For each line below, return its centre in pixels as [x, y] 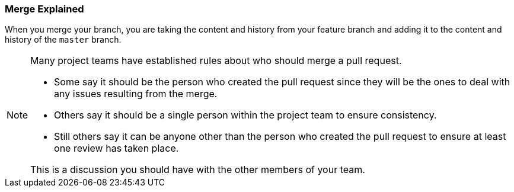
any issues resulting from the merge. [136, 94]
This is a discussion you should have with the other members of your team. [198, 170]
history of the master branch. [63, 40]
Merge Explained [44, 9]
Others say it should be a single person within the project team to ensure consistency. [245, 115]
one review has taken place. [116, 148]
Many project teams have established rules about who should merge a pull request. [216, 61]
